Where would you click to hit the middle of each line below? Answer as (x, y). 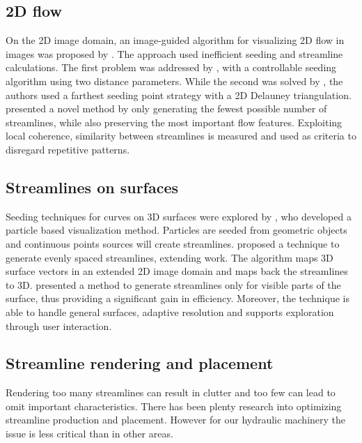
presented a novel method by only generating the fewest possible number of (166, 108)
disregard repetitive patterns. (68, 149)
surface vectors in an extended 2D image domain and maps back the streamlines (177, 271)
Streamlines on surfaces (92, 187)
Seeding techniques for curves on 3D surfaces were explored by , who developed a (179, 216)
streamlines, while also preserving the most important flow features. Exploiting (174, 122)
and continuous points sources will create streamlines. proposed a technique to (173, 243)
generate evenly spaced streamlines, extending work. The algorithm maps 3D (170, 257)
